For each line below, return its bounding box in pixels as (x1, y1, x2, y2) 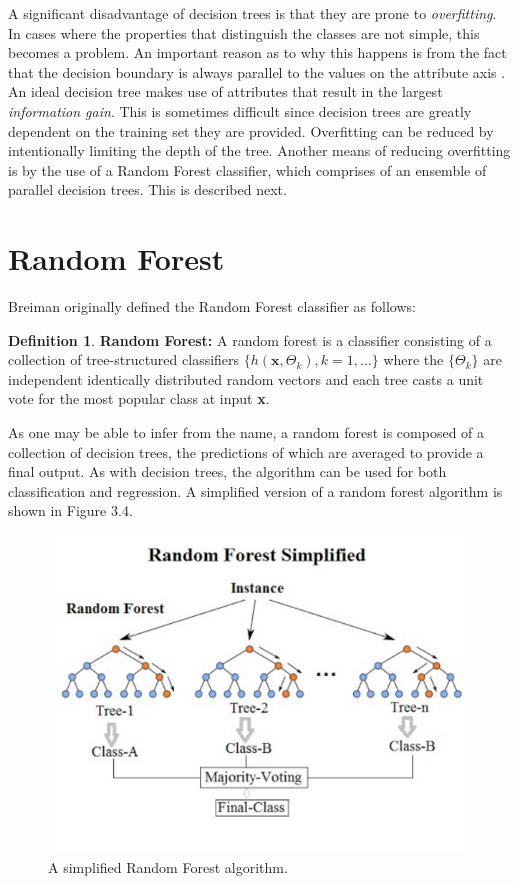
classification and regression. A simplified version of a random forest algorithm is (8, 480, 503, 501)
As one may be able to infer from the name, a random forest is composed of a (8, 422, 485, 443)
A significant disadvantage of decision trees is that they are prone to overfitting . (8, 3, 497, 23)
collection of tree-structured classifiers (8, 349, 240, 370)
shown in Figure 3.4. (8, 500, 133, 521)
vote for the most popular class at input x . (8, 388, 270, 409)
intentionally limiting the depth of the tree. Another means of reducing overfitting (8, 140, 511, 161)
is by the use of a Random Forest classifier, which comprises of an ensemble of (8, 159, 487, 180)
